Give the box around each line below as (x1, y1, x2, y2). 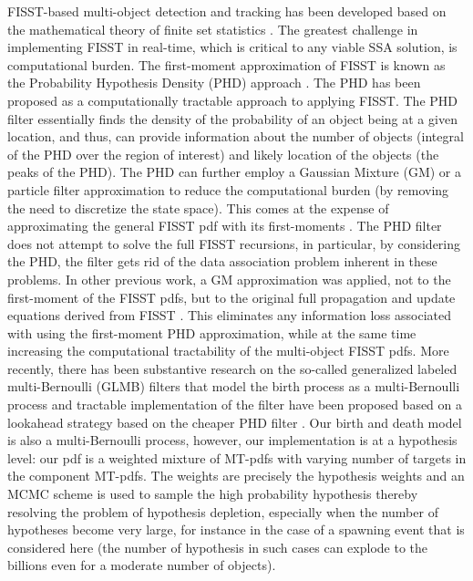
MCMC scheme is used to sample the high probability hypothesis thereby (7, 484, 418, 503)
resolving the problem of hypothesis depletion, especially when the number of (7, 502, 438, 521)
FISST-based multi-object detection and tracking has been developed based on (7, 2, 447, 20)
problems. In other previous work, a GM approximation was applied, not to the (7, 269, 451, 288)
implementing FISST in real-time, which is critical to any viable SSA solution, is (7, 37, 458, 57)
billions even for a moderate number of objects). (7, 555, 276, 575)
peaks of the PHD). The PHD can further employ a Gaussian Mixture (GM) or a (7, 162, 461, 182)
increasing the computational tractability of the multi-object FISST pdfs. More (7, 341, 449, 360)
